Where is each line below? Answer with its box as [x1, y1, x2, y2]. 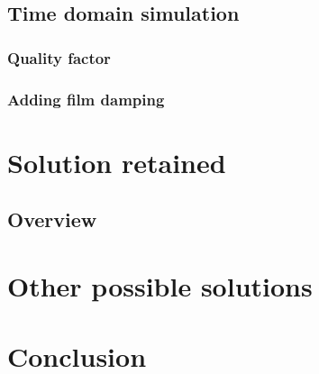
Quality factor [7, 46, 111, 68]
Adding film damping [7, 87, 165, 110]
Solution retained [7, 143, 226, 180]
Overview [7, 205, 97, 233]
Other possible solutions [7, 267, 313, 304]
